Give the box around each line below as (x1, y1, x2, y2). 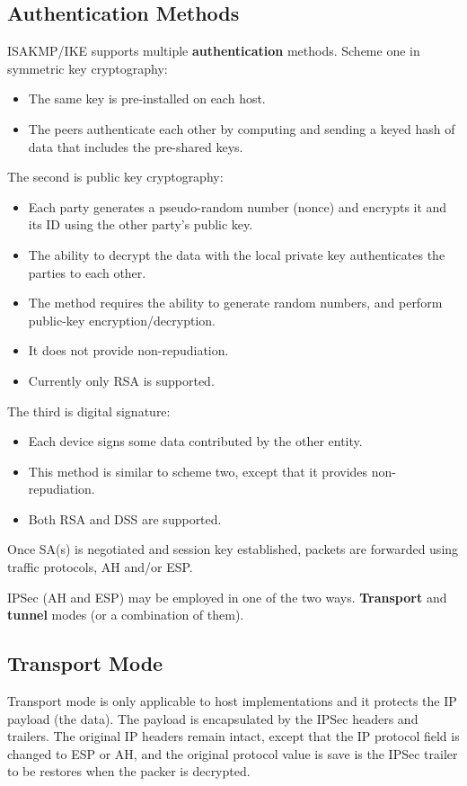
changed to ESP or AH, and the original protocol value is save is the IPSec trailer (7, 744, 458, 763)
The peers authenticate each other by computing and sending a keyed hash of (28, 119, 455, 138)
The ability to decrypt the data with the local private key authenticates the (28, 245, 445, 263)
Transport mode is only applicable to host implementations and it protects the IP (7, 692, 457, 710)
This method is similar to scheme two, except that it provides (28, 461, 368, 480)
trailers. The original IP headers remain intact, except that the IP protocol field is (7, 727, 460, 746)
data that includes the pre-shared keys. (28, 137, 243, 156)
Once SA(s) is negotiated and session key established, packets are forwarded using (7, 540, 459, 558)
